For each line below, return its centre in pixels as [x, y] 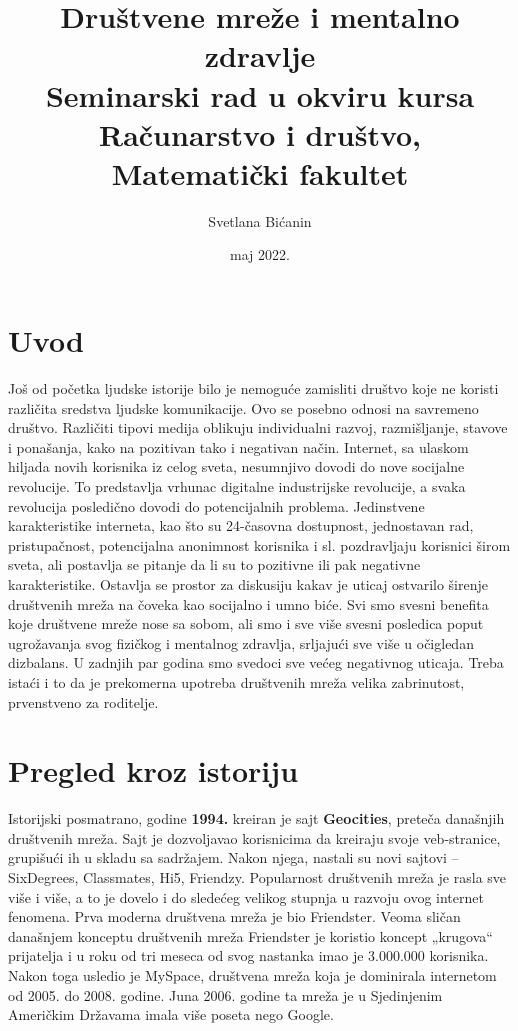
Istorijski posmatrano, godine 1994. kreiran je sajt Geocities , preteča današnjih [256, 818]
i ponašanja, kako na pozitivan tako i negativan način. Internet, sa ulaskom [238, 446]
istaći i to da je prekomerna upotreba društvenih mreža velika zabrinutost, [236, 681]
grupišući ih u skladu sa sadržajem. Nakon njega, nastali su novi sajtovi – [233, 857]
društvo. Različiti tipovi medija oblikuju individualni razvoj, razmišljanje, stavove [258, 427]
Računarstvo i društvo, [260, 133]
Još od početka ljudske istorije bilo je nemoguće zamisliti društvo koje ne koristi [253, 388]
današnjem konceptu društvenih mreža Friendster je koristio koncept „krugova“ [250, 935]
